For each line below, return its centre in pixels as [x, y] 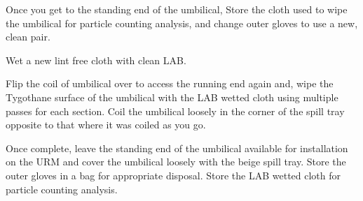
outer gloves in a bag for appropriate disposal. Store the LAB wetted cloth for [173, 175]
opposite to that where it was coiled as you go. [106, 125]
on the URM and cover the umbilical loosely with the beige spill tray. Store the [176, 162]
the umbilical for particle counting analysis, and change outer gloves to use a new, [182, 23]
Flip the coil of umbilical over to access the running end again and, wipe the [170, 83]
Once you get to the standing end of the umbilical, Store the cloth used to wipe [177, 9]
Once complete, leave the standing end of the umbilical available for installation [177, 148]
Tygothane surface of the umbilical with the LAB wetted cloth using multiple [172, 97]
